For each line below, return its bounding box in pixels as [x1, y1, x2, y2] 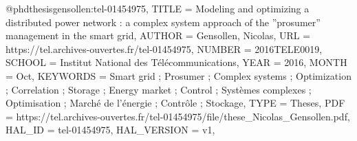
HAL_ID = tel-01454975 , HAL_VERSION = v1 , [6, 122, 215, 137]
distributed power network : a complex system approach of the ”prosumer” [6, 14, 321, 29]
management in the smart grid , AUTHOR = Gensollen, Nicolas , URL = [6, 28, 311, 43]
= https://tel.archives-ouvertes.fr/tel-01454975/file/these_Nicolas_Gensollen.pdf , [6, 109, 350, 123]
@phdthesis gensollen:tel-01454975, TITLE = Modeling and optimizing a [6, 1, 310, 15]
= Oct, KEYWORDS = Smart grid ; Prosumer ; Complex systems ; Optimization [6, 68, 351, 83]
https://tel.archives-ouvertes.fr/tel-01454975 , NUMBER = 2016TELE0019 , [6, 41, 323, 56]
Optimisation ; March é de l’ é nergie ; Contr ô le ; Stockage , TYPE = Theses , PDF [6, 96, 345, 110]
